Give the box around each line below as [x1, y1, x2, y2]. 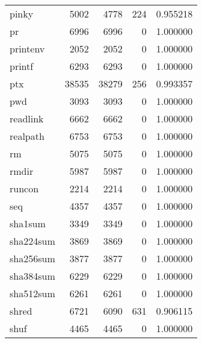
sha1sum [10, 216, 46, 230]
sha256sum [10, 251, 55, 265]
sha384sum [10, 269, 55, 283]
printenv [10, 42, 45, 55]
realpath [10, 129, 44, 143]
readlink [10, 112, 44, 125]
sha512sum [10, 286, 55, 300]
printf [10, 59, 34, 73]
